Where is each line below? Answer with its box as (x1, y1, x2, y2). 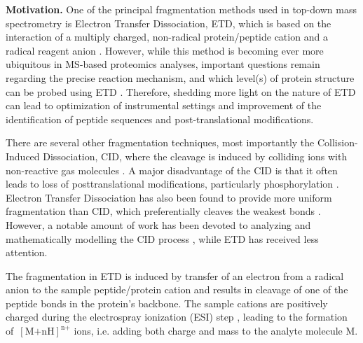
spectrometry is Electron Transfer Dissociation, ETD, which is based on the (6, 15, 331, 30)
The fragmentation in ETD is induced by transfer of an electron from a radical (6, 268, 344, 283)
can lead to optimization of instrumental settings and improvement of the (6, 98, 322, 113)
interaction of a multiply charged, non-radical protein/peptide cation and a (6, 29, 328, 44)
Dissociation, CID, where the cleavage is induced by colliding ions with (43, 148, 348, 163)
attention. (6, 245, 48, 260)
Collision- (317, 135, 358, 150)
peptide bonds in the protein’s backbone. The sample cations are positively (6, 295, 328, 310)
